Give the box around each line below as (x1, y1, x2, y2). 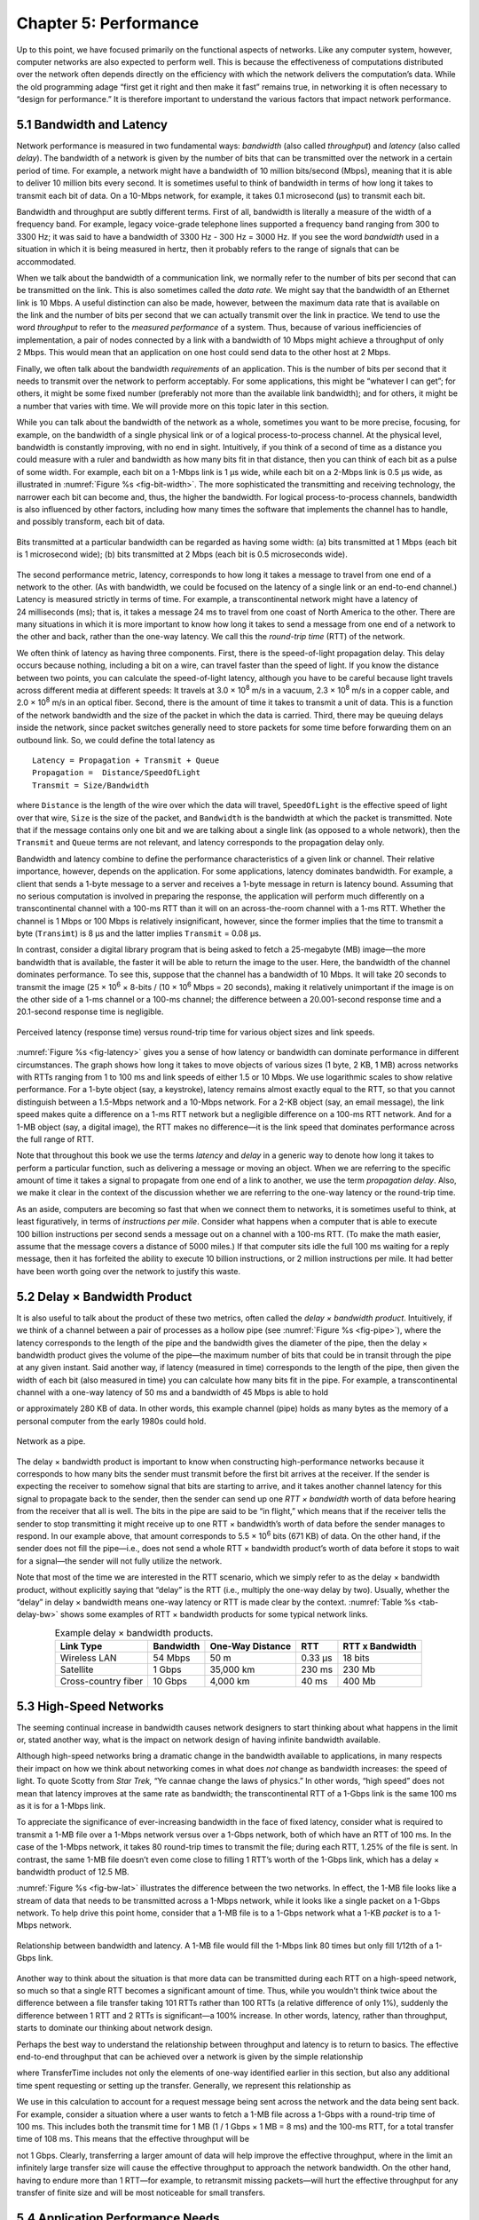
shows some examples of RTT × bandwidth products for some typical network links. (60, 1609, 368, 1620)
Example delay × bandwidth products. (54, 1626, 214, 1638)
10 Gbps (153, 1675, 188, 1687)
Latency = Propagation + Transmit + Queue (32, 755, 220, 765)
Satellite (59, 1663, 94, 1676)
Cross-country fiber (59, 1675, 144, 1687)
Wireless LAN (59, 1652, 117, 1664)
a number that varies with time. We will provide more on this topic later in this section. (16, 400, 330, 411)
